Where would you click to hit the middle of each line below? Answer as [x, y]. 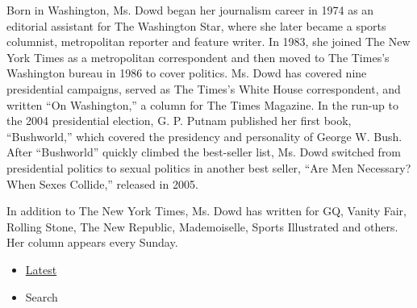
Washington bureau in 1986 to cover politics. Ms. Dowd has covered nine [187, 73]
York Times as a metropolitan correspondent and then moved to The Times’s [198, 57]
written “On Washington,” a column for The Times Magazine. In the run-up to [203, 104]
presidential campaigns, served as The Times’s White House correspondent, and [204, 88]
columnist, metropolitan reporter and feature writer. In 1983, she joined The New [208, 42]
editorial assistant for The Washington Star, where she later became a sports [196, 25]
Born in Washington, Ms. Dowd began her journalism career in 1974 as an [190, 10]
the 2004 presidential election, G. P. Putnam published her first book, [179, 121]
